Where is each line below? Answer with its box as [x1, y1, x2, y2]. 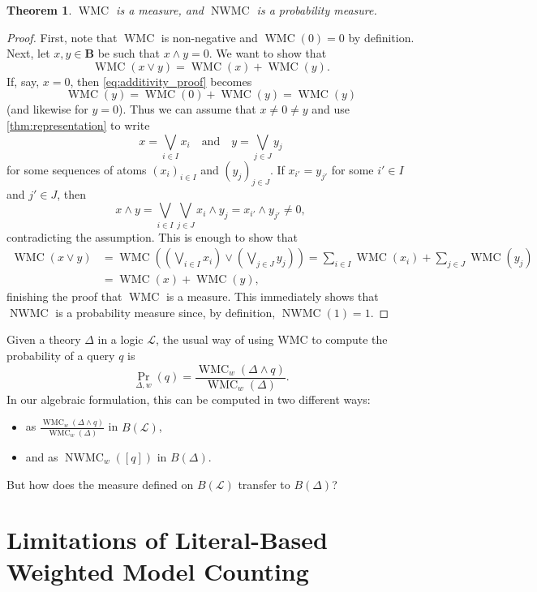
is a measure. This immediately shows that [165, 288, 379, 305]
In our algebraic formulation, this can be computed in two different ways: [6, 390, 371, 407]
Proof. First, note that [6, 28, 118, 45]
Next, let [6, 45, 50, 62]
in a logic [97, 331, 144, 348]
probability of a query [6, 347, 115, 364]
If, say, [6, 72, 40, 89]
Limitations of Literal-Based [6, 523, 328, 556]
